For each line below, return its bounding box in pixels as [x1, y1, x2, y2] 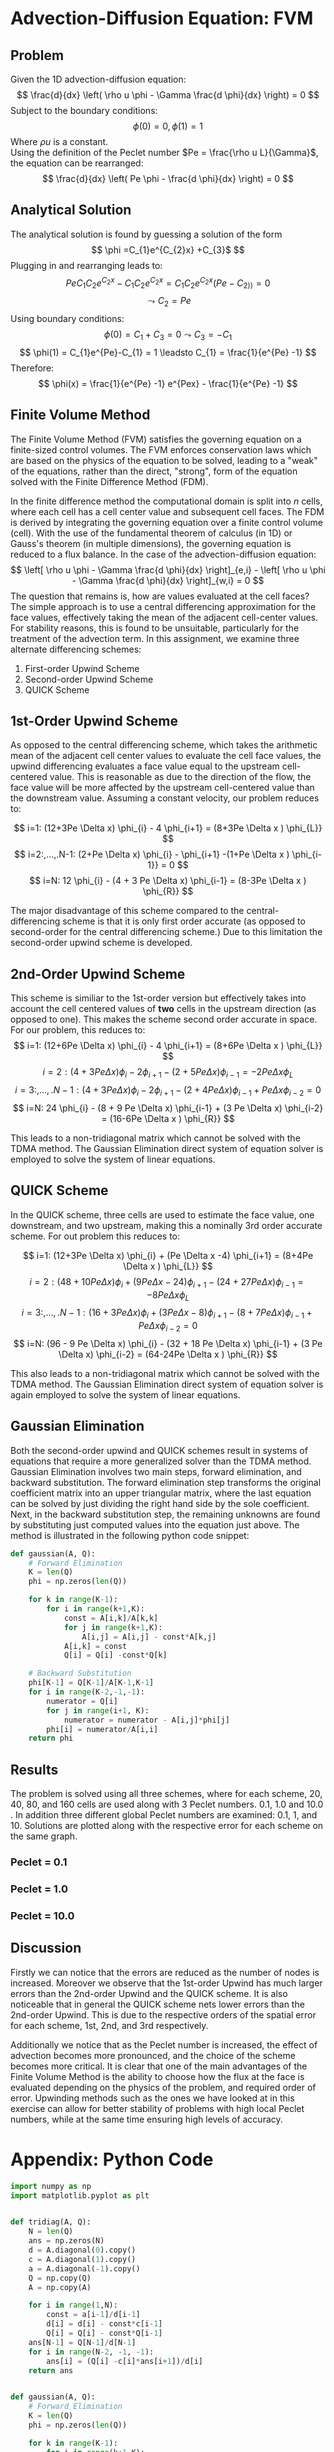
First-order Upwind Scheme [24, 662, 140, 674]
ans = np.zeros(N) [28, 2236, 105, 2246]
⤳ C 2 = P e [147, 295, 192, 309]
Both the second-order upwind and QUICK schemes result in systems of [10, 1444, 308, 1456]
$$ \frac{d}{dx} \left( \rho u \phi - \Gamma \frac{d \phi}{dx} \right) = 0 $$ [16, 89, 320, 101]
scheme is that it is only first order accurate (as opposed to [62, 915, 306, 927]
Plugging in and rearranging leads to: [10, 259, 163, 271]
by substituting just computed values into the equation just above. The [10, 1518, 300, 1531]
